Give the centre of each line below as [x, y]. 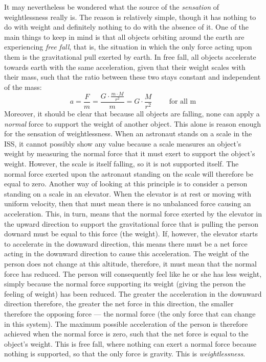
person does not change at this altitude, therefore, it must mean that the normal [130, 263]
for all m [183, 102]
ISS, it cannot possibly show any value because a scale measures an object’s [123, 143]
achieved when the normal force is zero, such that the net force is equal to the [126, 334]
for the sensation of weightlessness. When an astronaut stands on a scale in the [128, 134]
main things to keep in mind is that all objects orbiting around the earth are [124, 37]
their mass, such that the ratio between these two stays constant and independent [132, 77]
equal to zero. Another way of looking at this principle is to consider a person [126, 184]
